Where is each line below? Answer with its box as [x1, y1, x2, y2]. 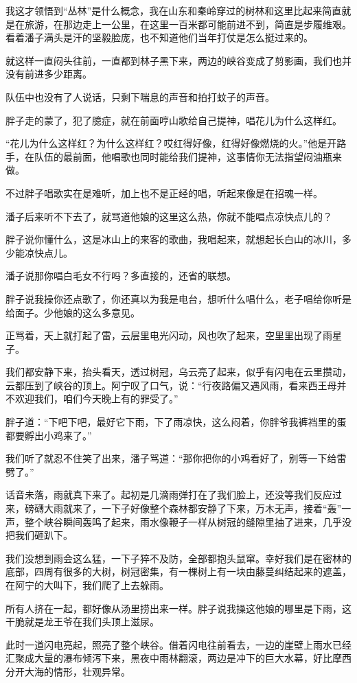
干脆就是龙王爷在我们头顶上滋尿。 [5, 614, 159, 629]
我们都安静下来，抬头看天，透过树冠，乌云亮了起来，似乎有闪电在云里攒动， [5, 364, 352, 379]
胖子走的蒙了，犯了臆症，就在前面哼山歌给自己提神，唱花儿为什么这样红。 [5, 113, 342, 127]
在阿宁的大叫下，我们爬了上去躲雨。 [5, 578, 169, 592]
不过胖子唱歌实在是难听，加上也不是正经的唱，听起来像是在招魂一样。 [5, 185, 323, 200]
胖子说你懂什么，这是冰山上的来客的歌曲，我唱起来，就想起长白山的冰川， [5, 232, 342, 246]
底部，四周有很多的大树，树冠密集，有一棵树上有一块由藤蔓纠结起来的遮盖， [5, 564, 352, 579]
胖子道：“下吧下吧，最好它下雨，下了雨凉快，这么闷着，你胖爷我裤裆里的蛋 [5, 415, 347, 429]
